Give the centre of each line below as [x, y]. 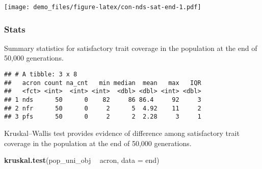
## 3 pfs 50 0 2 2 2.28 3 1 [103, 117]
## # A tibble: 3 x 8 [41, 75]
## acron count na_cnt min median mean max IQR [103, 83]
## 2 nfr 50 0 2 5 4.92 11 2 [103, 108]
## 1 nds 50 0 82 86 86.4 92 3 [103, 100]
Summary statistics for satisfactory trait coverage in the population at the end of [131, 48]
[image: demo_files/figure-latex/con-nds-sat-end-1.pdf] [103, 7]
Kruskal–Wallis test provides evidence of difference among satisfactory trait [122, 133]
